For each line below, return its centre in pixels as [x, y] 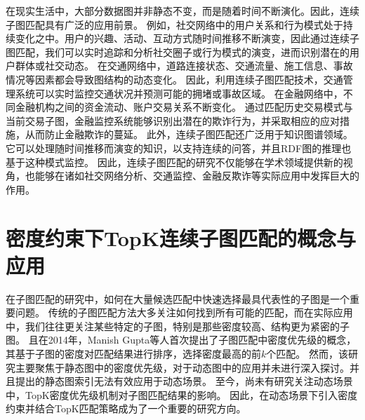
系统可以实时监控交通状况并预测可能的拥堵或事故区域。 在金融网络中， [179, 93]
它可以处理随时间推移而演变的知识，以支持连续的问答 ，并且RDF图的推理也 [179, 148]
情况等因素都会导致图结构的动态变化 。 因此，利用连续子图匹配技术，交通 [174, 79]
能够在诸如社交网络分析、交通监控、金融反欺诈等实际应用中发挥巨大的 [197, 176]
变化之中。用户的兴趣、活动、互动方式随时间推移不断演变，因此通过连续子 [187, 38]
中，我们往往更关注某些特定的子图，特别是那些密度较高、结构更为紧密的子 [178, 326]
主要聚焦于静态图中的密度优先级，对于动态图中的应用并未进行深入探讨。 [182, 367]
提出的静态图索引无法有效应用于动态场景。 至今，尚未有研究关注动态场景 [184, 381]
